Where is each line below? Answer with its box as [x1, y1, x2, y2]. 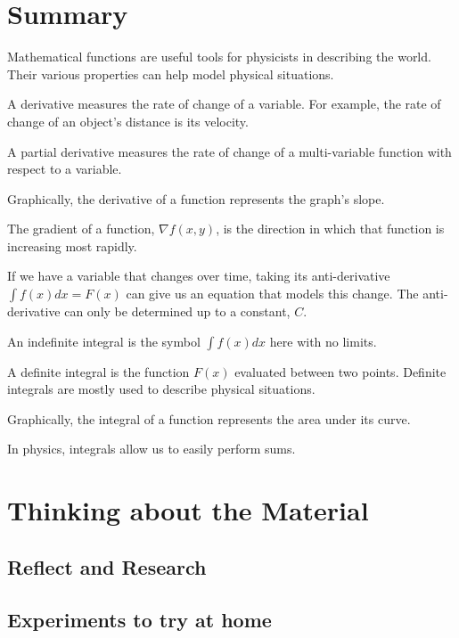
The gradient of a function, [7, 219, 155, 238]
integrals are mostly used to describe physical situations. [7, 380, 316, 398]
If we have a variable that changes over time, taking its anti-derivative [7, 266, 390, 285]
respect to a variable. [7, 159, 122, 178]
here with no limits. [269, 331, 377, 350]
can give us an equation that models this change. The [126, 284, 419, 303]
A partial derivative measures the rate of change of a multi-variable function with [7, 142, 452, 160]
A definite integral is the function [7, 362, 190, 380]
